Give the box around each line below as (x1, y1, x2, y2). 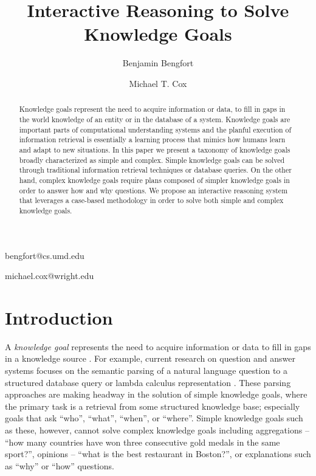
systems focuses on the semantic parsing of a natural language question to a (5, 364, 287, 377)
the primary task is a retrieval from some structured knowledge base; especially (5, 399, 300, 412)
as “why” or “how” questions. (5, 459, 114, 472)
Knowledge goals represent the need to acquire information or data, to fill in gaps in (19, 104, 286, 114)
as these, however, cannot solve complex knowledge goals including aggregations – (5, 423, 309, 436)
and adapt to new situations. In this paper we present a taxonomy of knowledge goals (19, 144, 290, 154)
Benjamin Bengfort (122, 57, 194, 69)
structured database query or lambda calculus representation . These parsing (5, 376, 291, 388)
